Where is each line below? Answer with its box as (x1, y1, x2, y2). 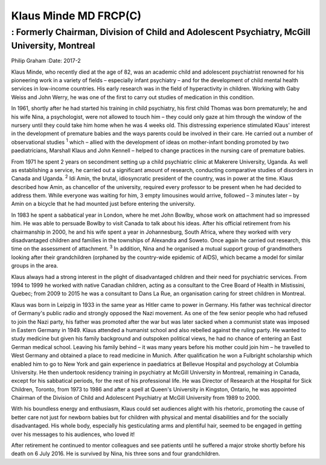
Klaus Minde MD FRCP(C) (11, 9, 142, 22)
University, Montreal (11, 40, 95, 51)
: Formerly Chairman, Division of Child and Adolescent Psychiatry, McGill (11, 27, 311, 37)
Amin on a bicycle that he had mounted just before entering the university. (11, 200, 196, 208)
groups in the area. (11, 262, 59, 269)
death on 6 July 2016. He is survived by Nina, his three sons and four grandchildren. (11, 450, 220, 457)
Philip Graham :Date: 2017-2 (11, 57, 81, 65)
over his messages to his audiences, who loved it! (11, 431, 135, 438)
